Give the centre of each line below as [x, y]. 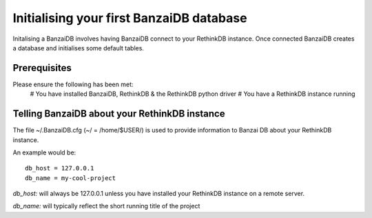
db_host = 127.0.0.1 [60, 168]
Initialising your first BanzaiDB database [130, 18]
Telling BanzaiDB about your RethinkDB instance [119, 114]
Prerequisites [42, 68]
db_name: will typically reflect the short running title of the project [106, 206]
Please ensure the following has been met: [73, 84]
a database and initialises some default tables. [79, 48]
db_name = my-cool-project [71, 178]
